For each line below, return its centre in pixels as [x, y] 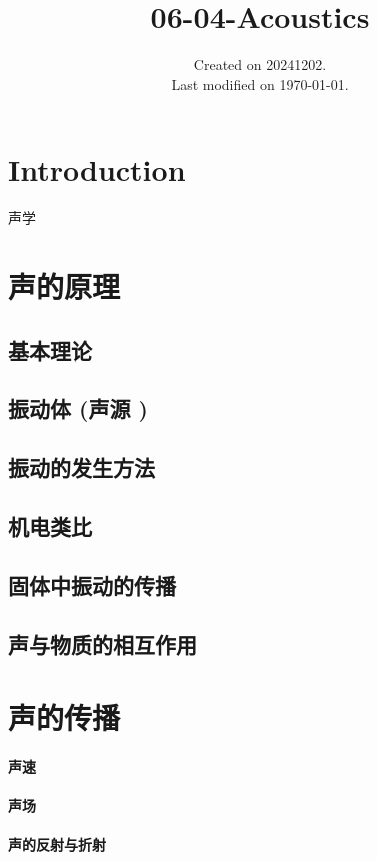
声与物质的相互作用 [102, 643]
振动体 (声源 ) [78, 408]
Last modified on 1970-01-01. [260, 83]
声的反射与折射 [57, 844]
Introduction [97, 169]
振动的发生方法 [81, 467]
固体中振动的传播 [92, 584]
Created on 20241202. [260, 64]
